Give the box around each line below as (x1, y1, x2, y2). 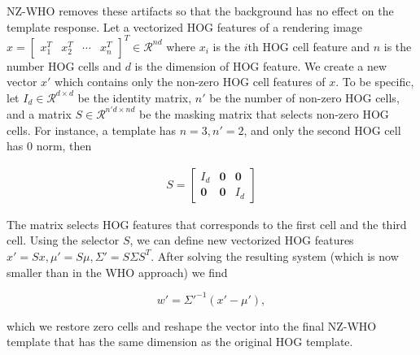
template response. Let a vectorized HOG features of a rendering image (7, 18, 363, 35)
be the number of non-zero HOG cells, (209, 89, 400, 106)
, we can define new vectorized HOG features (129, 232, 354, 249)
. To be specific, (335, 73, 414, 90)
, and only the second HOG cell (243, 121, 401, 138)
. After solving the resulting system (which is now (151, 247, 399, 264)
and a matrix (7, 105, 72, 122)
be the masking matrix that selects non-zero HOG (139, 105, 389, 122)
